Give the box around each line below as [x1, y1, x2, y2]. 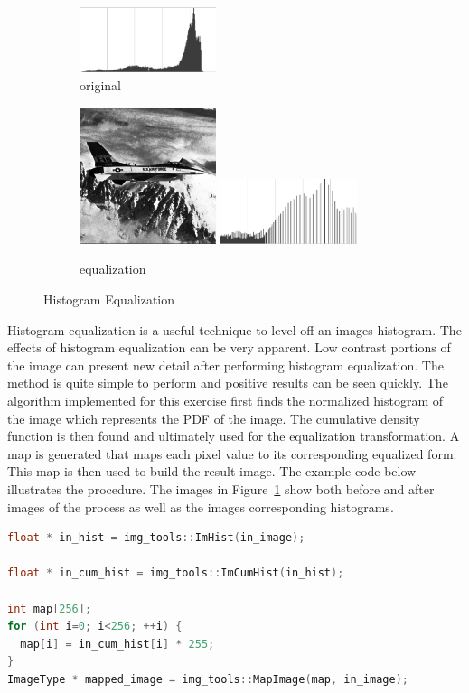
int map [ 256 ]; [7, 602, 92, 615]
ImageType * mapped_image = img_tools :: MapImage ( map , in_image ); [7, 672, 408, 686]
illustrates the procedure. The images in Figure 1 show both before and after [7, 479, 435, 498]
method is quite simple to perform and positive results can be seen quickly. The [7, 373, 448, 392]
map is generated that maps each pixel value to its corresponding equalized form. [7, 444, 457, 463]
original [80, 76, 121, 95]
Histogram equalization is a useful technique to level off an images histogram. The [7, 320, 462, 339]
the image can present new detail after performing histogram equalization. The [7, 355, 444, 374]
